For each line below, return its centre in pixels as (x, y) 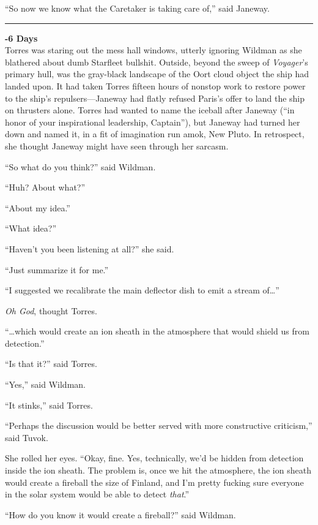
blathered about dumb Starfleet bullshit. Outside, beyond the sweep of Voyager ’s (157, 62)
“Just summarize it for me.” (57, 269)
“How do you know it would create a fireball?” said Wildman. (120, 514)
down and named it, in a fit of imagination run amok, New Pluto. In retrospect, (155, 134)
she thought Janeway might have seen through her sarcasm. (117, 145)
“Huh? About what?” (45, 187)
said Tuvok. (27, 437)
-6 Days (21, 38)
